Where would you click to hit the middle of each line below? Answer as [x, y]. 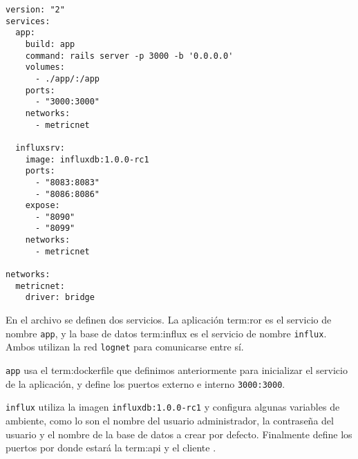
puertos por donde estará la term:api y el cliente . [111, 448]
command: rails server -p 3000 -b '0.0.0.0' [129, 56]
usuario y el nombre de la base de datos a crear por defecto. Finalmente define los [179, 434]
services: [28, 21]
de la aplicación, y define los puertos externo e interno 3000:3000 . [145, 383]
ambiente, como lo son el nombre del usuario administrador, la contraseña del [170, 420]
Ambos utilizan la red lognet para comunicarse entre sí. [125, 347]
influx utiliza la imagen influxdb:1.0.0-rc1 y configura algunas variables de [173, 407]
